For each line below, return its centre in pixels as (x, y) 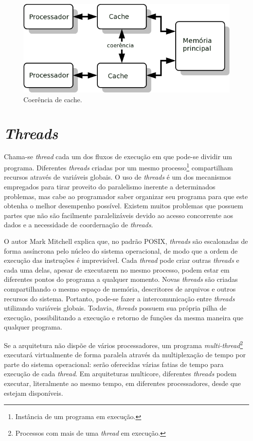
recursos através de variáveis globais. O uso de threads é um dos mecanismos (118, 177)
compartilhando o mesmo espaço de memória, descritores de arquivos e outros (120, 289)
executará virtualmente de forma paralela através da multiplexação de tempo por (125, 355)
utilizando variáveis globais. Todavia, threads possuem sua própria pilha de (115, 308)
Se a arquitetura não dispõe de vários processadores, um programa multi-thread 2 (124, 344)
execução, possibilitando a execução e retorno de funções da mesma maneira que (124, 317)
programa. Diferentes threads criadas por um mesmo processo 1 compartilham (118, 167)
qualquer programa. (33, 327)
